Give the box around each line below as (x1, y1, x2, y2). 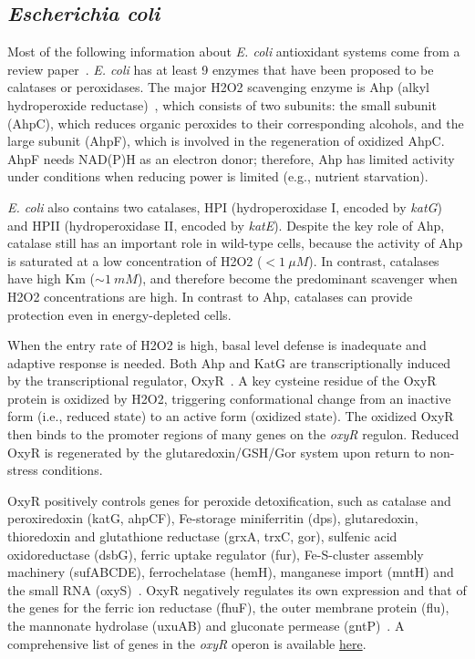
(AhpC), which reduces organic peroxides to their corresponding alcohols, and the (7, 113, 464, 132)
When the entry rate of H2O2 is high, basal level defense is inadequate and (7, 335, 427, 355)
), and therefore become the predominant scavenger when (137, 269, 458, 288)
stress (7, 460, 38, 479)
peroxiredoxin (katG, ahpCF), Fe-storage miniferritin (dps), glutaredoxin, (7, 509, 418, 528)
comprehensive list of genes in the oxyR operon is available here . (7, 633, 367, 653)
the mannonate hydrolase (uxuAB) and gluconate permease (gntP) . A (7, 616, 405, 635)
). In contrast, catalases (308, 251, 439, 270)
